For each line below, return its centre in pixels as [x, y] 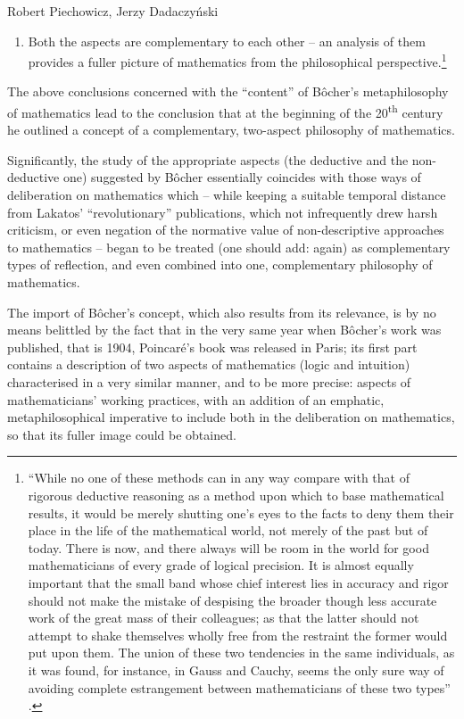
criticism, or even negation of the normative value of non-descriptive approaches [226, 230]
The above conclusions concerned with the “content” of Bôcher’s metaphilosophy [228, 91]
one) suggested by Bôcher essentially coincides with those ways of [242, 177]
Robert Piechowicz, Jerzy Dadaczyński [113, 11]
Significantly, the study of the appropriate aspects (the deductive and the [208, 159]
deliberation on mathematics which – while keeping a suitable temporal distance [227, 195]
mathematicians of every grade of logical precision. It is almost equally [221, 565]
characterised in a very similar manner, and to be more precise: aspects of [209, 382]
